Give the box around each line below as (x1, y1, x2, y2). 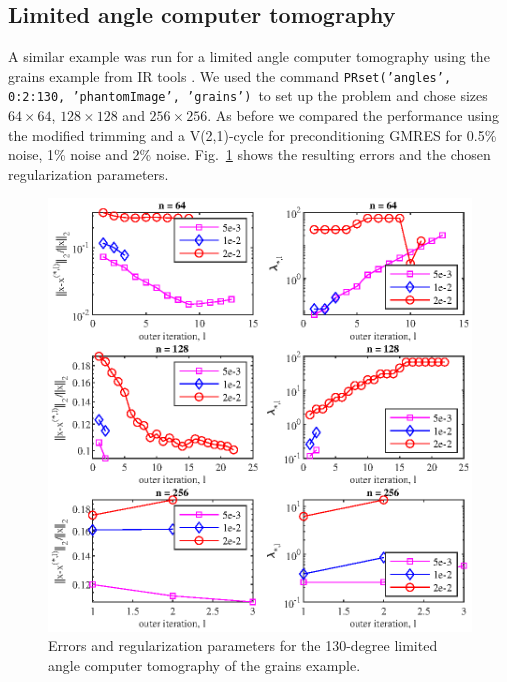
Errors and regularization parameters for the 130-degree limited (48, 635, 438, 656)
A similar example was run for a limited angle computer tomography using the (8, 46, 490, 67)
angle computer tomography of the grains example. (48, 655, 361, 676)
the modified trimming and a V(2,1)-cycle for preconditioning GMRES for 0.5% (8, 124, 497, 145)
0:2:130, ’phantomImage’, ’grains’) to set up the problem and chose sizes (8, 85, 488, 106)
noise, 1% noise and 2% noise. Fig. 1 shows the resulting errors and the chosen (8, 144, 491, 165)
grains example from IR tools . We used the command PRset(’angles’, (8, 65, 452, 86)
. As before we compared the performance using (207, 105, 500, 126)
